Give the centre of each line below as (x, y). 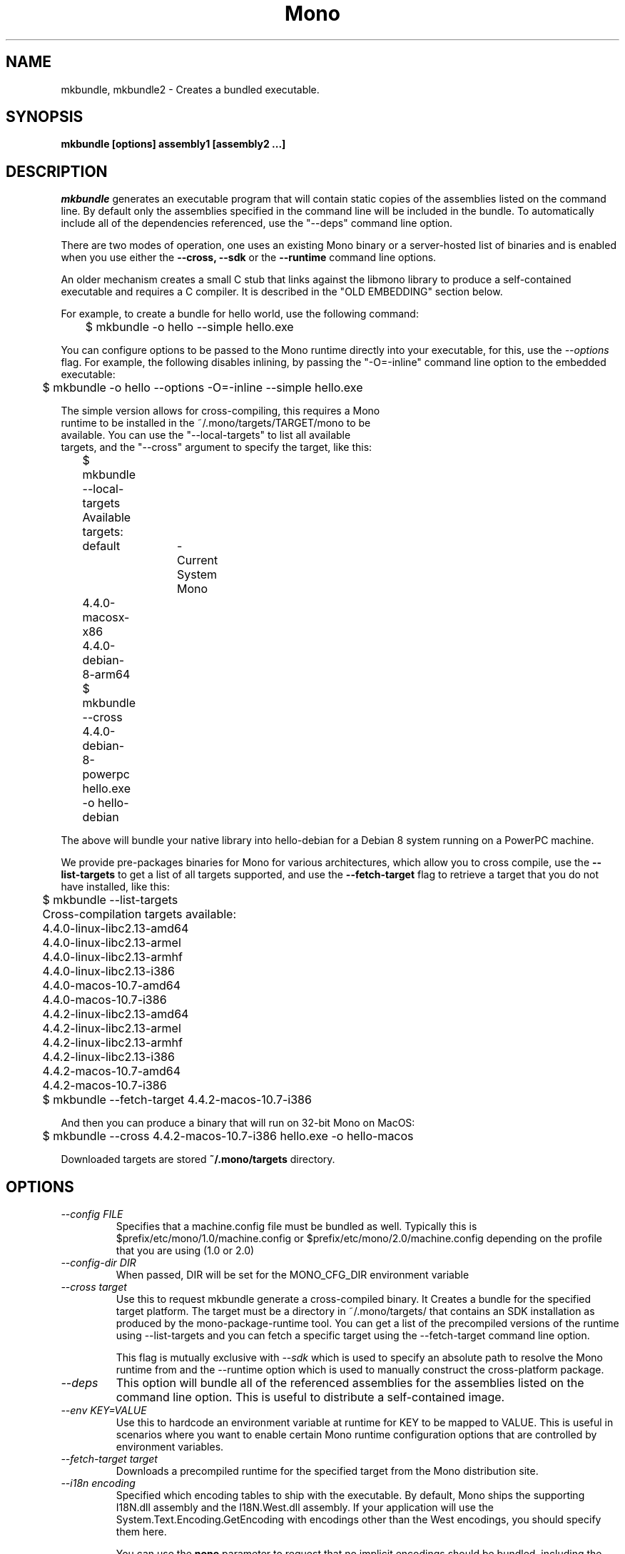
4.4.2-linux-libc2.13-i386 (108, 1057)
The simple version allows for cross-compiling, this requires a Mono (220, 411)
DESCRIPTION (57, 171)
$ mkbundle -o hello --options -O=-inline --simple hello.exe (203, 388)
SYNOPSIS (45, 117)
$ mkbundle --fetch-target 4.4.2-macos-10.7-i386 (177, 1100)
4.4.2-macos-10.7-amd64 (112, 1071)
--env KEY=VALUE (104, 1411)
